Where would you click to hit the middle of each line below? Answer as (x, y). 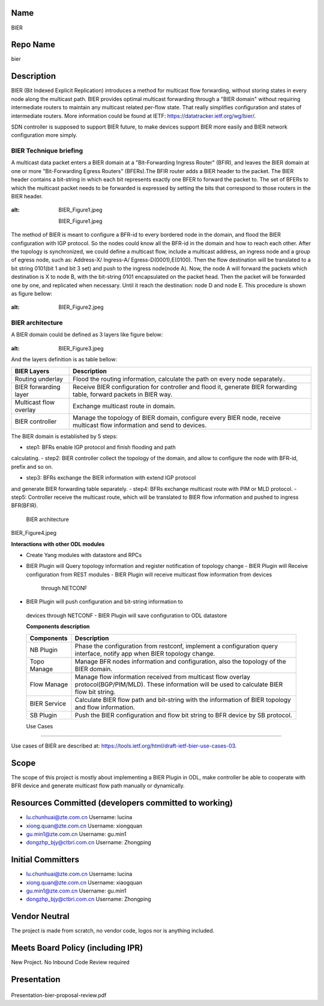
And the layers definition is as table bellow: (64, 359)
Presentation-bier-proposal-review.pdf (59, 995)
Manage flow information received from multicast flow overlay (162, 677)
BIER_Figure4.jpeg (34, 533)
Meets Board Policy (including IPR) (77, 948)
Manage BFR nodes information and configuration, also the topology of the (180, 661)
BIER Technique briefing (47, 151)
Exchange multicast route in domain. (124, 406)
